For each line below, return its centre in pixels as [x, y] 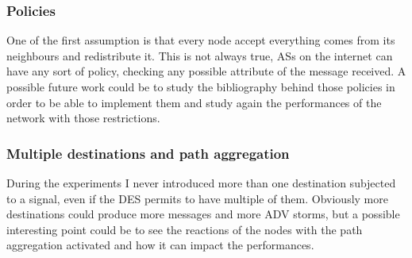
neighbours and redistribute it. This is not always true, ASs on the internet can [200, 55]
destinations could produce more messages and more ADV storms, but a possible [203, 214]
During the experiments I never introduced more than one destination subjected [201, 183]
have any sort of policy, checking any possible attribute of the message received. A [206, 71]
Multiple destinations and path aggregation [148, 153]
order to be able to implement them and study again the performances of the [194, 102]
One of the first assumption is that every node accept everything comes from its [201, 40]
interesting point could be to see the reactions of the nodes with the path [185, 229]
